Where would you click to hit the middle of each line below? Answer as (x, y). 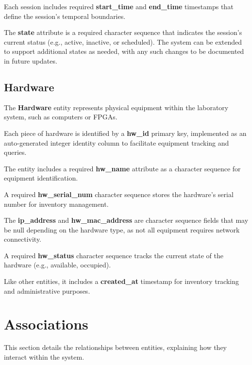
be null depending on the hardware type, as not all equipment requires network (122, 229)
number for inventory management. (56, 204)
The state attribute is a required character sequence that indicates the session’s (123, 32)
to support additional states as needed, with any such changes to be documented (124, 51)
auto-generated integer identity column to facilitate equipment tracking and (117, 142)
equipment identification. (41, 178)
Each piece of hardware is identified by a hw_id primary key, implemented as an (125, 133)
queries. (15, 152)
